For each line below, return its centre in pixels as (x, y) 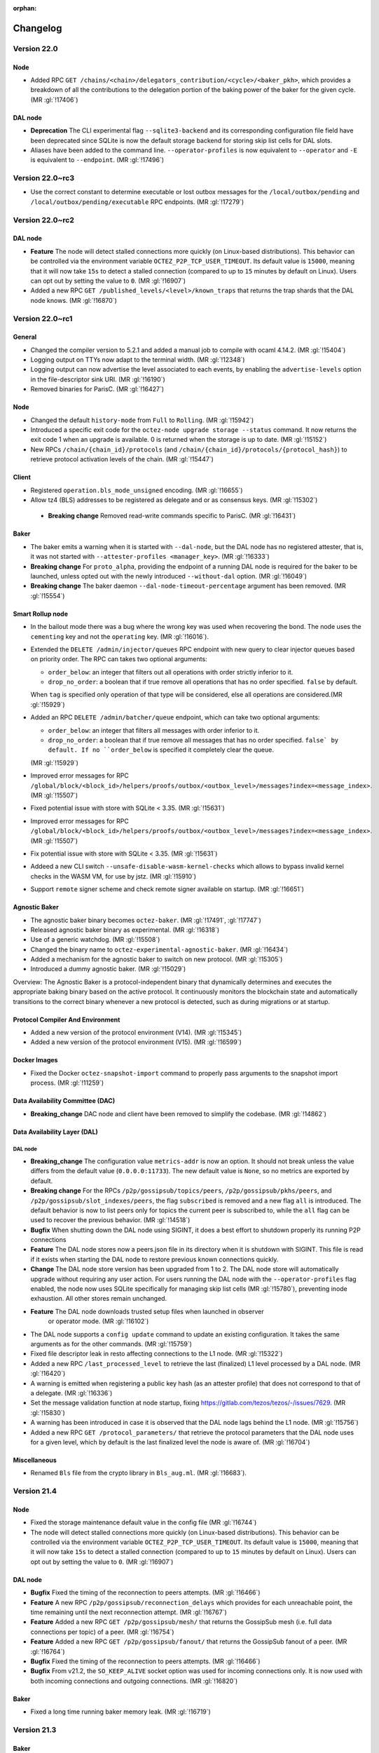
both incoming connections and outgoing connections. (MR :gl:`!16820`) (134, 1681)
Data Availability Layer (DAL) (55, 1132)
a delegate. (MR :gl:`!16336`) (71, 1393)
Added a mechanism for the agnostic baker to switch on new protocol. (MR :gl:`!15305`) (157, 959)
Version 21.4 (35, 1491)
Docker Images (35, 1060)
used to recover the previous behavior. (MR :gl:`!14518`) (110, 1220)
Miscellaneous (35, 1460)
